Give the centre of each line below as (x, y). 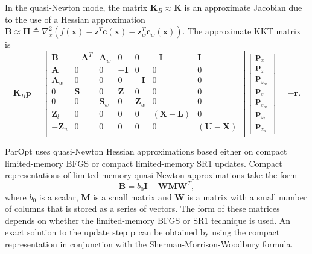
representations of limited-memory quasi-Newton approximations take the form (151, 175)
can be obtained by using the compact (209, 232)
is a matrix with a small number (247, 197)
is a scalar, (59, 197)
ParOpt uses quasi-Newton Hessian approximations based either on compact (146, 151)
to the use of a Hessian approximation (75, 19)
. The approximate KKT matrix (242, 31)
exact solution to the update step (66, 232)
